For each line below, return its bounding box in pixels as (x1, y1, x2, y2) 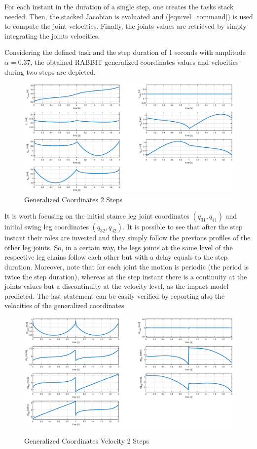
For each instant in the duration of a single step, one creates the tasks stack (4, 1, 234, 11)
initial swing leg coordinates (4, 222, 89, 232)
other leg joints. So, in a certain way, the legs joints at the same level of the (4, 242, 233, 252)
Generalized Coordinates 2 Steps (24, 194, 123, 204)
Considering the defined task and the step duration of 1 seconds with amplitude (4, 47, 246, 57)
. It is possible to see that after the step (122, 222, 243, 232)
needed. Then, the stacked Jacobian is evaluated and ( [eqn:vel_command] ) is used (4, 11, 253, 21)
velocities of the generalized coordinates (4, 300, 124, 311)
